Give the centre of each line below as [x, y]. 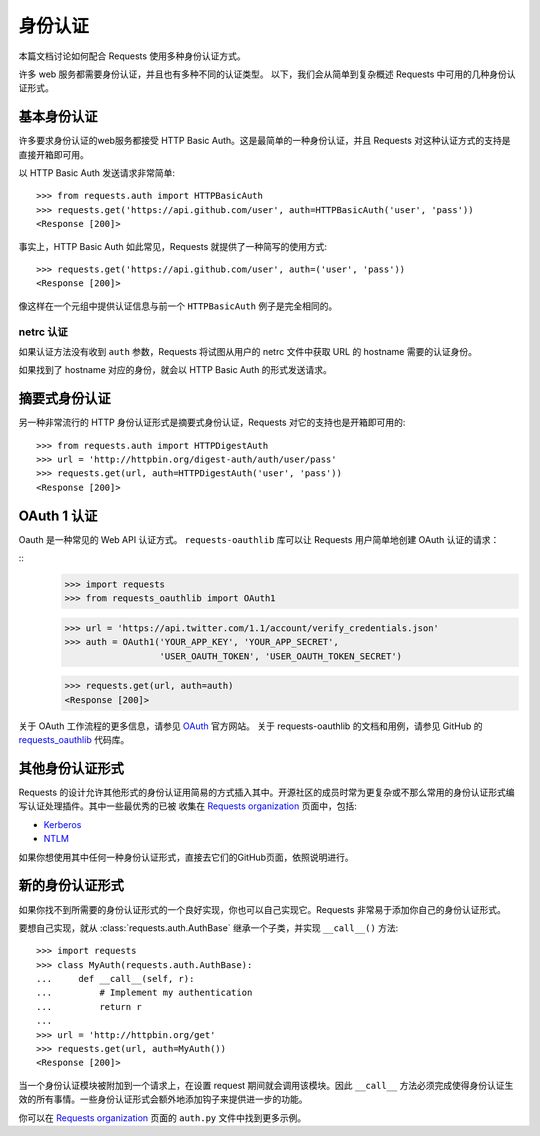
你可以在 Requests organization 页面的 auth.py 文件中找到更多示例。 [162, 1117]
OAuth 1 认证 [58, 515]
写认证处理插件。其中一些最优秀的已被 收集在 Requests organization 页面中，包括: [187, 806]
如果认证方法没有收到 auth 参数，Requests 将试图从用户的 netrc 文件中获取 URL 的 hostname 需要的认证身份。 [247, 351]
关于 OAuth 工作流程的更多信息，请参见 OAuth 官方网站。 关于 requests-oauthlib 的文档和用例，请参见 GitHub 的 [250, 726]
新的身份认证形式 [71, 885]
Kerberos [62, 824]
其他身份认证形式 [71, 768]
